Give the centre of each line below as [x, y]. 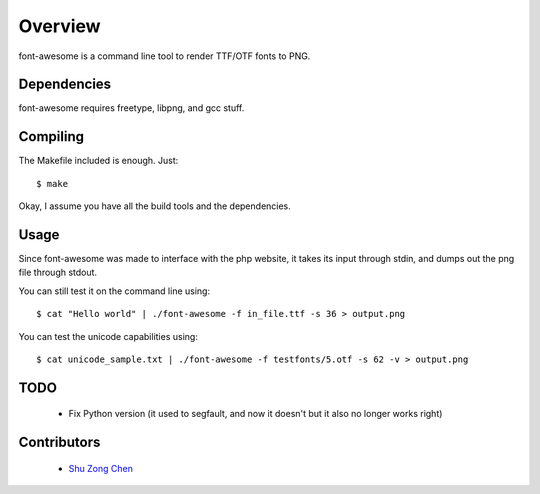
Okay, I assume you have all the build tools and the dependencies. [155, 206]
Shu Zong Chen [101, 468]
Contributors [59, 442]
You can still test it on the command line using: [114, 291]
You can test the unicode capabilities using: [108, 336]
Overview [59, 26]
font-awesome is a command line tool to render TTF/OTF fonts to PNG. [164, 56]
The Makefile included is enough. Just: [98, 161]
